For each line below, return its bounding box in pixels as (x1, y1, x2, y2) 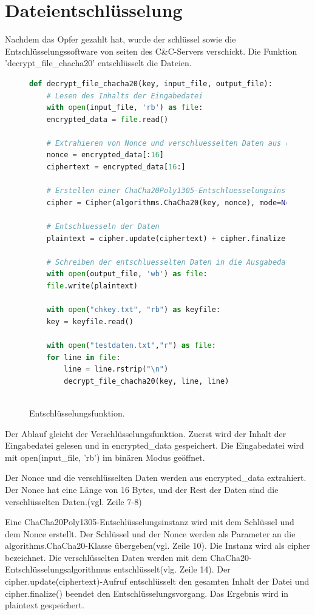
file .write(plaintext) (46, 282, 138, 290)
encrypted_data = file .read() (46, 115, 169, 124)
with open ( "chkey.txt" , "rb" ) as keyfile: (46, 305, 221, 314)
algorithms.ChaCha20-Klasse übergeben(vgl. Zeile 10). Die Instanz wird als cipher (5, 539, 310, 552)
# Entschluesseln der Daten (46, 222, 160, 231)
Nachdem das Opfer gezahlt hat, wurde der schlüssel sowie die (5, 33, 236, 46)
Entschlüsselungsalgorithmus (5, 563, 111, 576)
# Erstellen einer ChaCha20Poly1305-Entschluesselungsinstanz (46, 186, 303, 195)
